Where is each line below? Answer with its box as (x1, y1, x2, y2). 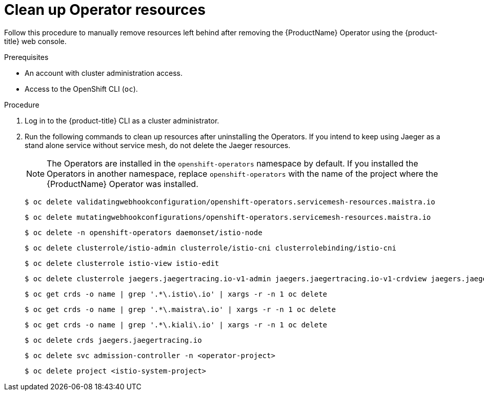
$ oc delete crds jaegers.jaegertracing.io (25, 336, 202, 344)
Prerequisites (4, 52, 49, 61)
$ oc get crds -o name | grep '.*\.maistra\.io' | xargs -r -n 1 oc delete (25, 305, 336, 314)
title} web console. (4, 36, 67, 46)
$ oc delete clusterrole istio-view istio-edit (25, 259, 219, 267)
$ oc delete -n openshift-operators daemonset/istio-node (25, 228, 263, 237)
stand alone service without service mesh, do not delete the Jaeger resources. (25, 140, 291, 150)
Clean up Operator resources (4, 1, 206, 18)
